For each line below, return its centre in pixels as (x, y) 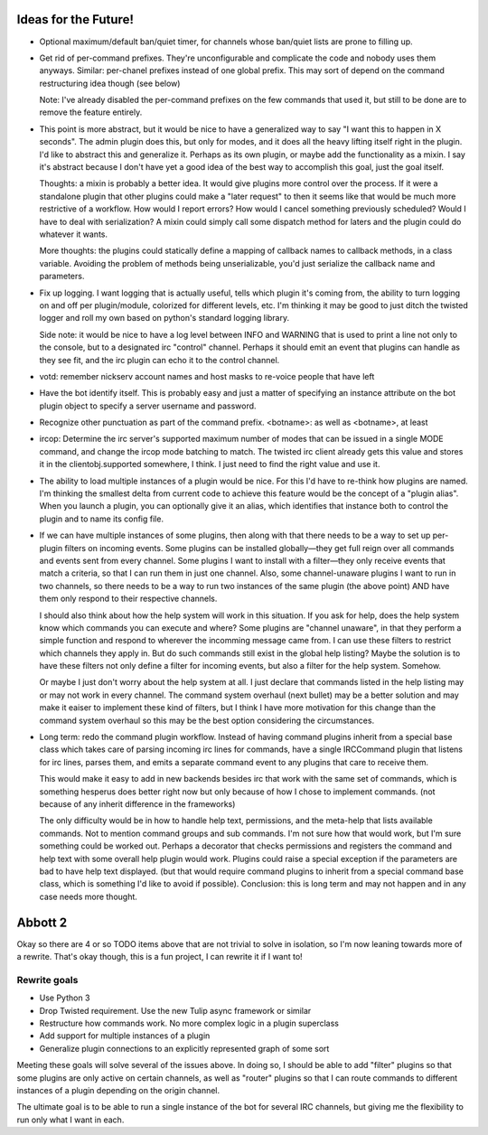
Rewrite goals (47, 980)
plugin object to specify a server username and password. (148, 406)
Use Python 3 (65, 998)
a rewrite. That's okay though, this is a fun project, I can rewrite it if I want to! (160, 957)
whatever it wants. (74, 234)
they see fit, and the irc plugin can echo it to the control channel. (160, 360)
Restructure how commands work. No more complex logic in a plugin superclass (189, 1023)
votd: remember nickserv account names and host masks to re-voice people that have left (207, 376)
